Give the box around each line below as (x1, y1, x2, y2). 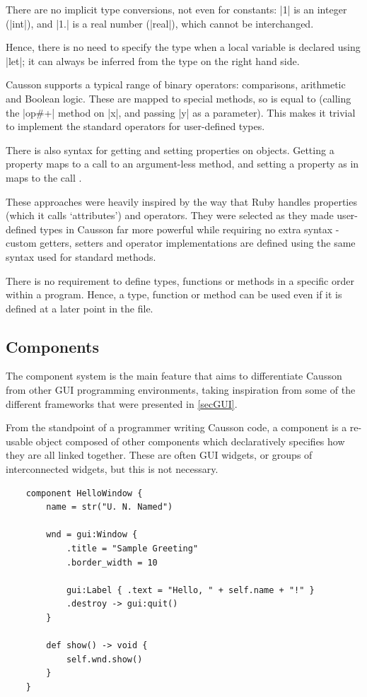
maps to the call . (6, 170, 82, 184)
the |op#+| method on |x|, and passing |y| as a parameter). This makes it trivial (6, 105, 356, 119)
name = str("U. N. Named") (46, 502, 173, 512)
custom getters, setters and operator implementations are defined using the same (6, 235, 356, 250)
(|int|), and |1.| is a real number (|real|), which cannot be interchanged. (6, 16, 314, 30)
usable (6, 433, 33, 448)
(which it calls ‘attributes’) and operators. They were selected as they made (6, 208, 334, 223)
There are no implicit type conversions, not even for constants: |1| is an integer (6, 2, 347, 16)
